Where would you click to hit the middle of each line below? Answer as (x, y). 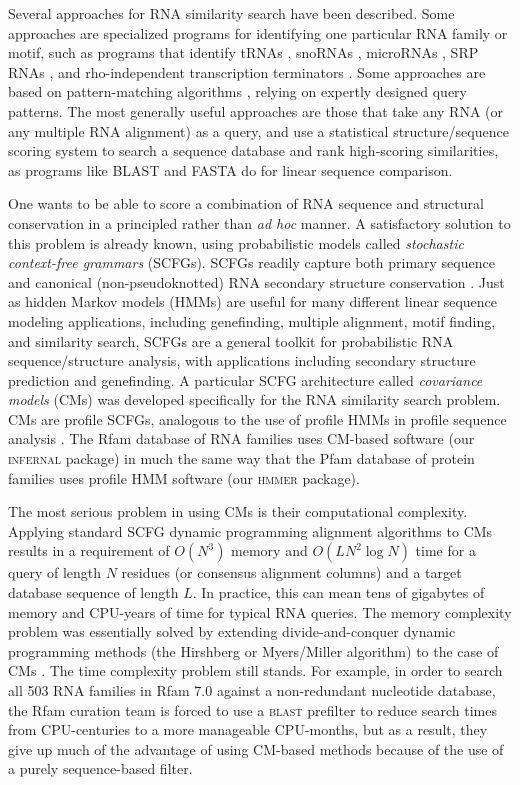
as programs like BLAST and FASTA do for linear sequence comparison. (230, 169)
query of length (55, 572)
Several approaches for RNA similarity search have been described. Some (231, 13)
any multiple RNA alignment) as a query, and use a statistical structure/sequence (258, 130)
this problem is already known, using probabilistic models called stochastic (236, 242)
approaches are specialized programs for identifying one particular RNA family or (258, 32)
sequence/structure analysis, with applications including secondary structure (242, 360)
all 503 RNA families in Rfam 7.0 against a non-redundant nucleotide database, (252, 690)
